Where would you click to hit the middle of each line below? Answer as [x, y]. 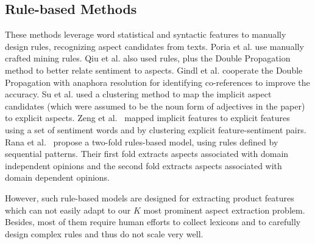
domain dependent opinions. [58, 177]
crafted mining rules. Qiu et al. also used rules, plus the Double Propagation [148, 58]
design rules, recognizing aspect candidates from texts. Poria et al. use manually [154, 46]
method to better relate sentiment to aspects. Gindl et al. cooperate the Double [154, 70]
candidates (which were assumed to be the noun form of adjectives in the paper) [155, 106]
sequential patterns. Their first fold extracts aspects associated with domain [147, 154]
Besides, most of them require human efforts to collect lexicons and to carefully [153, 222]
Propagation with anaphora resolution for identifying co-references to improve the [157, 82]
